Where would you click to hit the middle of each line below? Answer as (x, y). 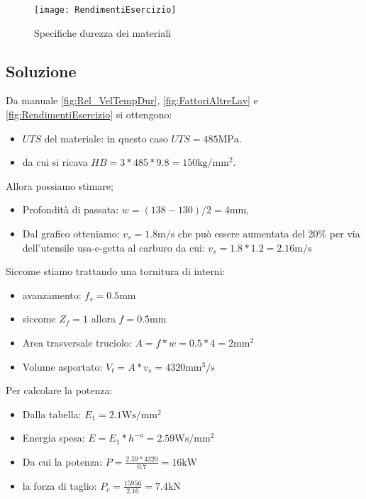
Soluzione (41, 71)
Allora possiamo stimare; (60, 185)
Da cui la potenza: (62, 461)
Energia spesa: (54, 438)
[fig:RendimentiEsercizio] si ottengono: (89, 114)
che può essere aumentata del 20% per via (269, 234)
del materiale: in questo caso (106, 138)
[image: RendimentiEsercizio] (105, 10)
